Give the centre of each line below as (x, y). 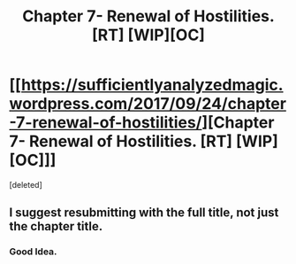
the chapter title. (56, 226)
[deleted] (26, 184)
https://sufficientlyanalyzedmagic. (152, 85)
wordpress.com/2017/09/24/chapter (148, 104)
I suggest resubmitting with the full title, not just (144, 213)
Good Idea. (33, 252)
